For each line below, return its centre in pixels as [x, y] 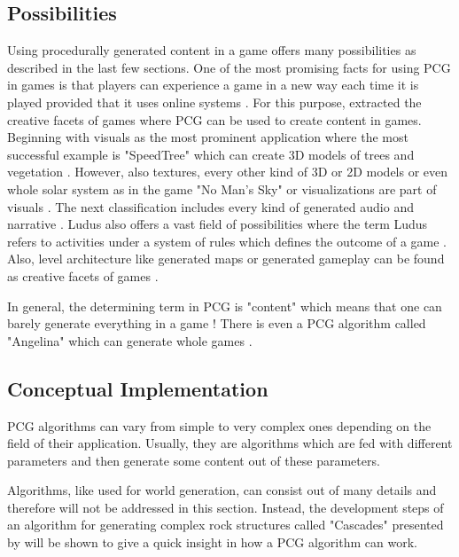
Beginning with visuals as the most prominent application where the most [208, 137]
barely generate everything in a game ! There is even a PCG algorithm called [217, 323]
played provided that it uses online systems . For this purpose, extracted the [214, 102]
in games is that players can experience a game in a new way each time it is [213, 85]
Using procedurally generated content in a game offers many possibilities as [212, 50]
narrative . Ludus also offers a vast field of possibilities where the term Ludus [218, 224]
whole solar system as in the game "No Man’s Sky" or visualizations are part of [222, 188]
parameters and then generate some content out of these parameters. [194, 460]
